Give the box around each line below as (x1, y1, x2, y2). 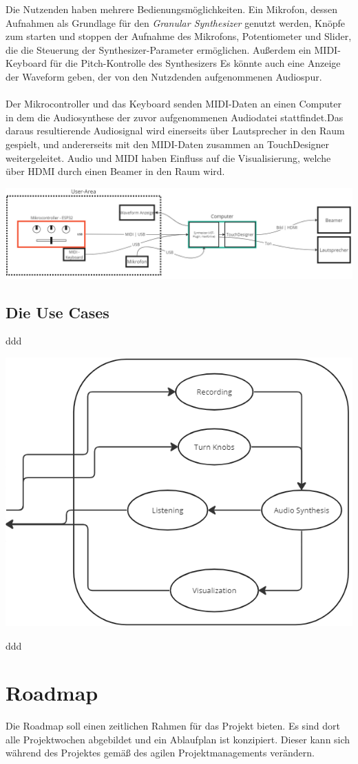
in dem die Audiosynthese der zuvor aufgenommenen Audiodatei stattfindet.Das (6, 110, 344, 124)
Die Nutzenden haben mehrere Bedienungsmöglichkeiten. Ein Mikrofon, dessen (6, 2, 338, 16)
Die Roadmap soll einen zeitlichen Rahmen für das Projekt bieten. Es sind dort (6, 719, 340, 733)
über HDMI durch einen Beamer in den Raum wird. (6, 164, 225, 178)
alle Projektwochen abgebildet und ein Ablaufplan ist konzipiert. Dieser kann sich (6, 732, 350, 746)
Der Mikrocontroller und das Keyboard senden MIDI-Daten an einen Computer (6, 96, 341, 111)
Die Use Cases (6, 301, 109, 322)
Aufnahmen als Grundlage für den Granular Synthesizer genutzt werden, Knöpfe (6, 15, 346, 30)
